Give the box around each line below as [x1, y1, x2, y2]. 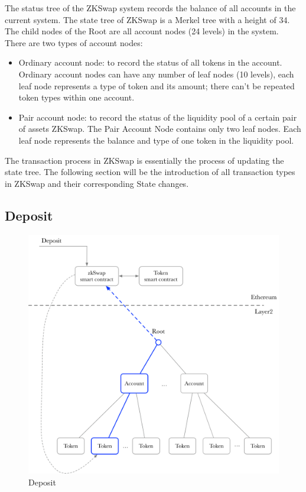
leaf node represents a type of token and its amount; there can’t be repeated [18, 79, 295, 92]
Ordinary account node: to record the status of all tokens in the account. [18, 56, 282, 69]
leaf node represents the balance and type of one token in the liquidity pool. [18, 134, 294, 146]
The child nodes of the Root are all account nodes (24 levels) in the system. [5, 25, 279, 37]
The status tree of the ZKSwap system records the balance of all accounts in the [5, 2, 296, 14]
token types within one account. [18, 91, 135, 103]
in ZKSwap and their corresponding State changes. [5, 177, 189, 189]
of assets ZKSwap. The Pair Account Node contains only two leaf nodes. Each [18, 122, 301, 135]
